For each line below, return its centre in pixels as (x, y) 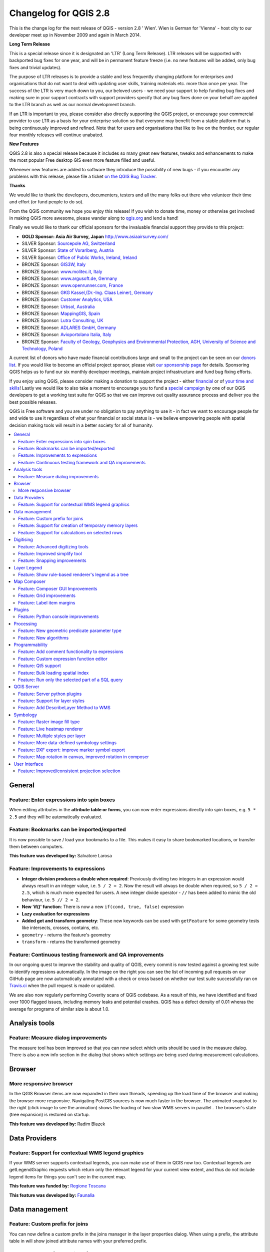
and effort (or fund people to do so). (46, 202)
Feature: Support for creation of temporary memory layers (78, 525)
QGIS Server (26, 687)
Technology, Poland (42, 349)
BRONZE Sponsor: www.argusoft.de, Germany (69, 278)
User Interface (28, 764)
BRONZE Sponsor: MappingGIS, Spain (61, 314)
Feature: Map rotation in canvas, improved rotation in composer (84, 757)
